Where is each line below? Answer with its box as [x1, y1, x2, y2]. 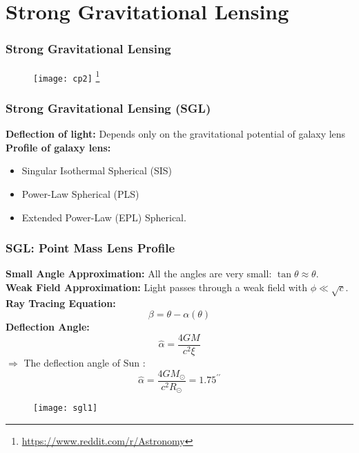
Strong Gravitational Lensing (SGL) [6, 99, 211, 116]
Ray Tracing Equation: [6, 295, 116, 310]
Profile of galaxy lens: [6, 140, 111, 154]
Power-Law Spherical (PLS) [21, 186, 139, 201]
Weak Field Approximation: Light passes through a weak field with [6, 279, 307, 294]
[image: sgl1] [33, 403, 98, 414]
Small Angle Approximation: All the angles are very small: [6, 266, 272, 281]
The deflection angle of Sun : [23, 355, 146, 369]
